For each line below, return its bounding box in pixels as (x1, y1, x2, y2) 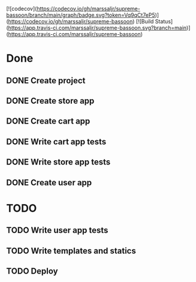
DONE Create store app (6, 95, 95, 106)
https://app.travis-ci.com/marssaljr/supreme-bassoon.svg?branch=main (8, 24, 187, 31)
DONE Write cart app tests (6, 136, 107, 146)
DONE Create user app (6, 177, 92, 188)
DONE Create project (6, 75, 86, 86)
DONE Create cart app (6, 116, 91, 127)
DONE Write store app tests (6, 157, 111, 167)
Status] (155, 18, 173, 25)
